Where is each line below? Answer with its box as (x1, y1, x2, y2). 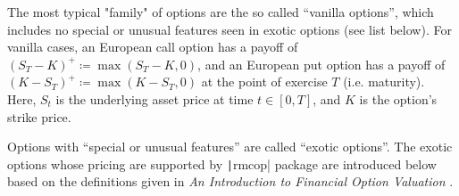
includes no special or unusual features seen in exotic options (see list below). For (7, 20, 452, 38)
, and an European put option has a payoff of (197, 54, 446, 73)
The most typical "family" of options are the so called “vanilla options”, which (7, 3, 434, 20)
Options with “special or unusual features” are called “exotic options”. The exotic (7, 137, 453, 156)
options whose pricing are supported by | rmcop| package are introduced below (7, 154, 437, 173)
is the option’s (359, 89, 438, 108)
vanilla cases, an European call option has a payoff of (7, 37, 298, 56)
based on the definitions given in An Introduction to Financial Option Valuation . (7, 172, 454, 191)
